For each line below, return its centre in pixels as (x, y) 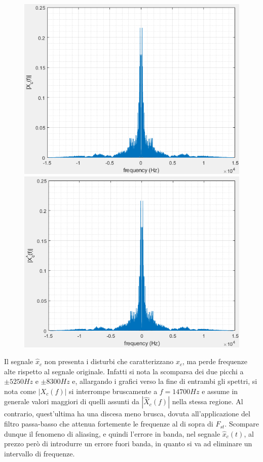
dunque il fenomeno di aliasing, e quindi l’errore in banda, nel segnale (112, 433)
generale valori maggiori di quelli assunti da (72, 401)
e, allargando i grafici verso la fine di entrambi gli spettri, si (165, 381)
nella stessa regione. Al (208, 401)
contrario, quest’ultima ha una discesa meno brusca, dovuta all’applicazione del (127, 414)
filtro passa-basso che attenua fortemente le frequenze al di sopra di (109, 424)
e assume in (220, 391)
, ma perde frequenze (215, 361)
